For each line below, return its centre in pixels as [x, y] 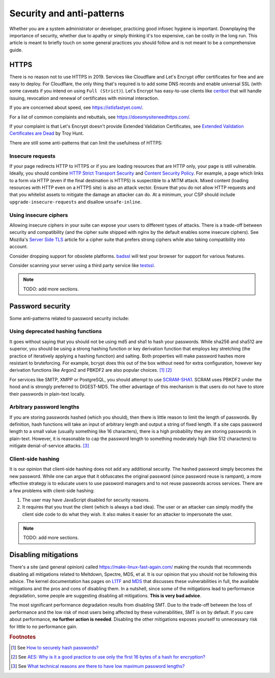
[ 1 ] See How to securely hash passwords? [55, 647]
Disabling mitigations [44, 555]
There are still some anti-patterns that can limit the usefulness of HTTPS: [86, 142]
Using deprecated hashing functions [56, 331]
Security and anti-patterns [67, 13]
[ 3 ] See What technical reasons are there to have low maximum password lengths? [98, 666]
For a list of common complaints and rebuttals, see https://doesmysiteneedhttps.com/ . [100, 117]
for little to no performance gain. [43, 626]
